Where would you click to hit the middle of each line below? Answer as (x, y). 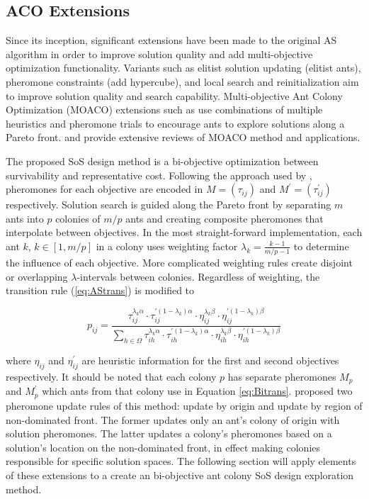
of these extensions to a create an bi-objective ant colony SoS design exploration (180, 475)
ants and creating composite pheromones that (225, 218)
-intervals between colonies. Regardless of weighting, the (198, 276)
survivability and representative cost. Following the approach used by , (159, 175)
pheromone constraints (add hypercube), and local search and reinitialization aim (182, 81)
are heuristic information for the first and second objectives (210, 360)
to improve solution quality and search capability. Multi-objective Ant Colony (174, 95)
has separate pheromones (282, 377)
